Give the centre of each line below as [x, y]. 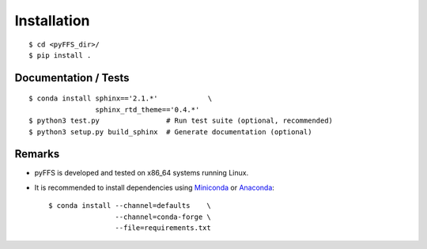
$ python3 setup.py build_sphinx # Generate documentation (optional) [170, 132]
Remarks [37, 154]
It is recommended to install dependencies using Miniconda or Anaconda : [154, 187]
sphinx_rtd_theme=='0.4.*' [147, 109]
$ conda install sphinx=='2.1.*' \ [121, 98]
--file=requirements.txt [163, 228]
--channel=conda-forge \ [163, 217]
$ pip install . [60, 55]
